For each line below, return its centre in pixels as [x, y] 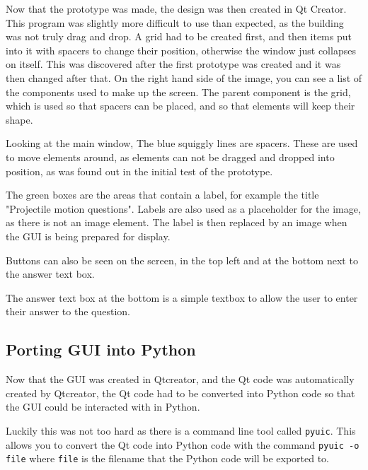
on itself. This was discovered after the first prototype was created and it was [173, 64]
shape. [19, 119]
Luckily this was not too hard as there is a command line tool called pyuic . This [181, 430]
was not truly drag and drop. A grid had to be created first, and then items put [179, 36]
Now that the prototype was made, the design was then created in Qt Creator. [176, 8]
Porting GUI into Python [101, 349]
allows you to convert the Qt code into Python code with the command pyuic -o [183, 444]
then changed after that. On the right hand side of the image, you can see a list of [184, 77]
